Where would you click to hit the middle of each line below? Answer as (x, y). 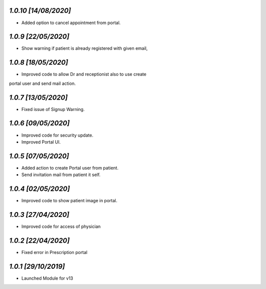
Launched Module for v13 (47, 278)
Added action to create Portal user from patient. (70, 168)
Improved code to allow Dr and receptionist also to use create (84, 74)
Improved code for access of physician (61, 226)
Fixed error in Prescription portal (54, 252)
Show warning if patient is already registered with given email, (84, 48)
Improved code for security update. (57, 135)
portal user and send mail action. (42, 83)
